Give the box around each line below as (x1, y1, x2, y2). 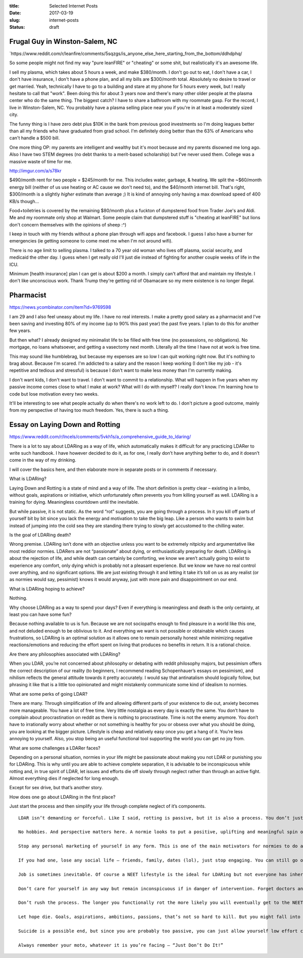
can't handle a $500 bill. (9, 135, 60, 141)
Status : (9, 24, 25, 30)
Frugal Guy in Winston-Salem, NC (9, 37, 118, 45)
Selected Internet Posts (49, 3, 98, 9)
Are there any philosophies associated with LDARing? (9, 651, 121, 657)
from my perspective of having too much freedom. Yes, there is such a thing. (9, 407, 169, 413)
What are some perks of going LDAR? (9, 691, 88, 697)
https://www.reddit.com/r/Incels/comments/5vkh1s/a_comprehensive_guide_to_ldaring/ (9, 434, 191, 440)
